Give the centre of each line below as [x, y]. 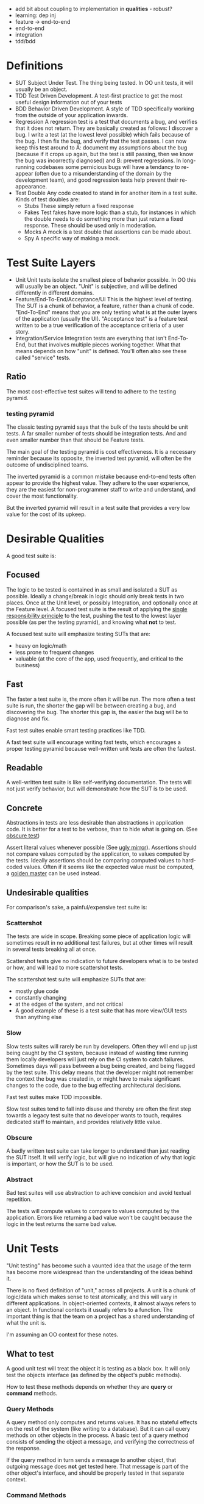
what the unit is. [26, 1323]
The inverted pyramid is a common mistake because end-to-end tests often [101, 476]
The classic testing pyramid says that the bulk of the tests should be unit [97, 427]
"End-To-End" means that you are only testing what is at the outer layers [106, 312]
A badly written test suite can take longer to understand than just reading [98, 1151]
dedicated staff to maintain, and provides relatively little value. [84, 1122]
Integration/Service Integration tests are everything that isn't [91, 338]
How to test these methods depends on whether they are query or [90, 1386]
